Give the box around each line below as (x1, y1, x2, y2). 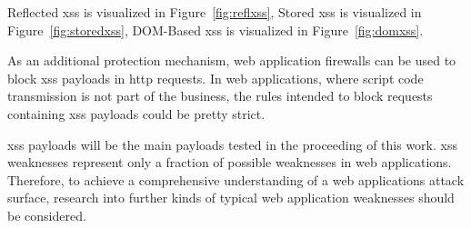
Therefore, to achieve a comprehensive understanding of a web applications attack (7, 170, 465, 189)
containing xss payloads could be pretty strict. (7, 104, 266, 123)
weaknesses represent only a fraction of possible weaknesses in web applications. (7, 153, 452, 172)
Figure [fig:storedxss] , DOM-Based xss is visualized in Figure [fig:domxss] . (7, 20, 424, 39)
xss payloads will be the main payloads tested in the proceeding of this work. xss (7, 134, 457, 154)
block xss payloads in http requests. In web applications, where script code (7, 68, 424, 87)
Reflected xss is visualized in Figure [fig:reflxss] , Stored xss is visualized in (7, 3, 422, 21)
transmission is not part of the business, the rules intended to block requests (7, 86, 433, 105)
